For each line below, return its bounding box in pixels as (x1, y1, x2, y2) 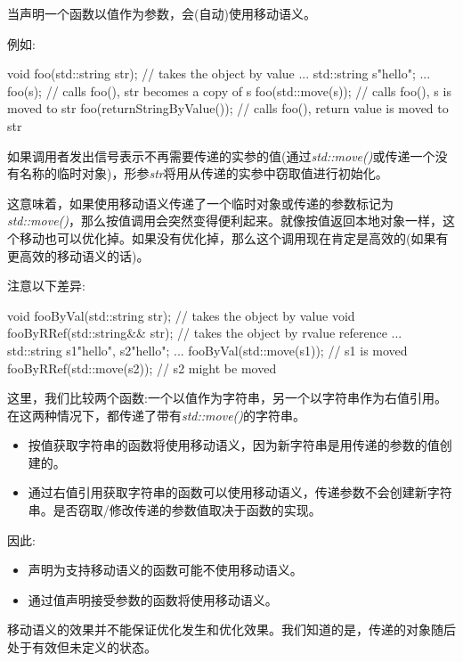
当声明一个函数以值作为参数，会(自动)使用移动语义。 (7, 4, 316, 22)
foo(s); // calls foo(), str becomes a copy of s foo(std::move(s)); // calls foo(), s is (7, 81, 451, 100)
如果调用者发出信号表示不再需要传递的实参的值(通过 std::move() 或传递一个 (7, 146, 435, 165)
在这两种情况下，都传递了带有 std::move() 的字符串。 (7, 405, 306, 424)
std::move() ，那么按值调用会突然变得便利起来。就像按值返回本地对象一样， (7, 211, 443, 230)
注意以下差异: (7, 276, 85, 295)
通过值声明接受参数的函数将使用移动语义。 (28, 590, 278, 609)
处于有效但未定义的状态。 (7, 638, 157, 657)
